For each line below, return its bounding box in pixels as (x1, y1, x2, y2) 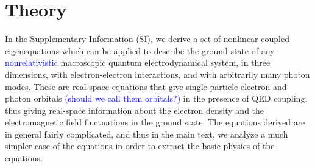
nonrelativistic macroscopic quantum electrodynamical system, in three (5, 56, 271, 69)
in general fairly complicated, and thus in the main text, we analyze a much (5, 127, 288, 140)
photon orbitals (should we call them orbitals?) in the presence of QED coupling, (5, 92, 308, 105)
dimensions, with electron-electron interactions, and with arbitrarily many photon (5, 68, 310, 80)
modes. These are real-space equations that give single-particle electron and (5, 80, 287, 93)
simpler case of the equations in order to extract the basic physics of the (5, 139, 275, 152)
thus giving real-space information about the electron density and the (5, 103, 264, 116)
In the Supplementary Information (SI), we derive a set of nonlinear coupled (5, 32, 289, 45)
